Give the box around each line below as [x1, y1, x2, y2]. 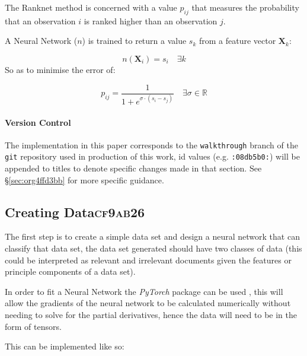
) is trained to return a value [82, 34, 187, 47]
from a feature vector [199, 34, 276, 47]
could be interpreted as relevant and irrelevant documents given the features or [5, 253, 292, 266]
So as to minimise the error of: [5, 63, 116, 75]
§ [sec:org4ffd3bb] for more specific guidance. [5, 173, 164, 186]
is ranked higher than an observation [84, 14, 218, 27]
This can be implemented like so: [5, 340, 124, 352]
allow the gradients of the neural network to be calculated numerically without [5, 297, 291, 309]
